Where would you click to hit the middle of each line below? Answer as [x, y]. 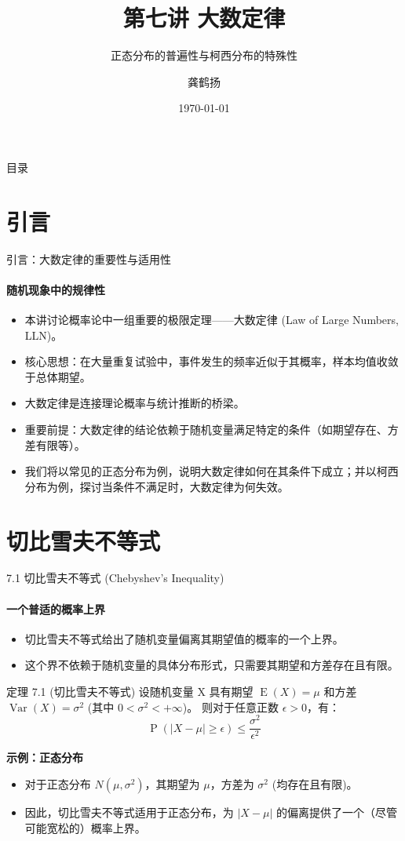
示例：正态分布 [45, 757]
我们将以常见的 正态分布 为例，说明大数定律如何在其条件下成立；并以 [201, 471]
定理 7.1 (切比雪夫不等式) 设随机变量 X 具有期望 [130, 692]
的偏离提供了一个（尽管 [337, 812]
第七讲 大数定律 [204, 18]
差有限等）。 [55, 444]
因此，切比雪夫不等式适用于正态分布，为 [129, 812]
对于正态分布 [58, 783]
